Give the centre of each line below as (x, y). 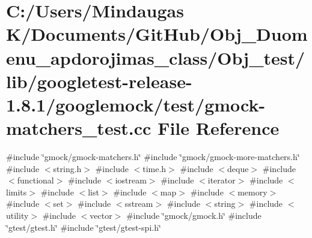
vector (101, 216)
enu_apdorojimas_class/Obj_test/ (156, 57)
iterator (222, 180)
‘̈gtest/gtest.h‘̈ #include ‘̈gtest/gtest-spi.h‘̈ (84, 227)
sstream (139, 204)
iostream (131, 180)
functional (35, 180)
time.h (154, 168)
